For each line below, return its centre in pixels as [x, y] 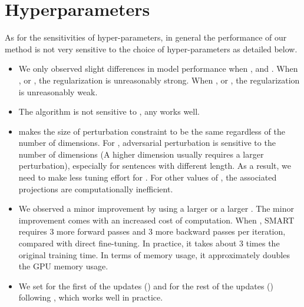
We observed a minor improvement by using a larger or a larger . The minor [156, 208]
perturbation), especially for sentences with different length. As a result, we [155, 166]
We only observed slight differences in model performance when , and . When [158, 69]
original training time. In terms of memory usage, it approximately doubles [154, 254]
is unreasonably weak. [58, 91]
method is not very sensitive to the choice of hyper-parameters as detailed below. [151, 49]
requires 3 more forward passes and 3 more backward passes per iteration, [152, 231]
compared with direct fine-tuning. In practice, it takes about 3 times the [149, 243]
